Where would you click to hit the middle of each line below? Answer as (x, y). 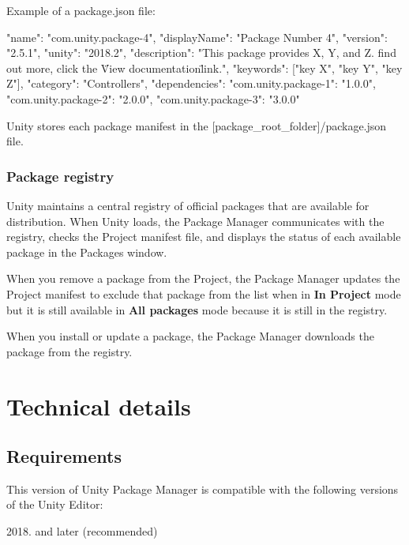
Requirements (64, 456)
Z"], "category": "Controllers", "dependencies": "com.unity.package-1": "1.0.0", (191, 83)
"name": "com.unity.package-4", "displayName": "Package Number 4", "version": (197, 37)
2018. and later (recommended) (82, 531)
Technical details (99, 406)
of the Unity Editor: (55, 504)
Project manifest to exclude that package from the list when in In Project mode (204, 293)
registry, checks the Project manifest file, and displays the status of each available (204, 237)
